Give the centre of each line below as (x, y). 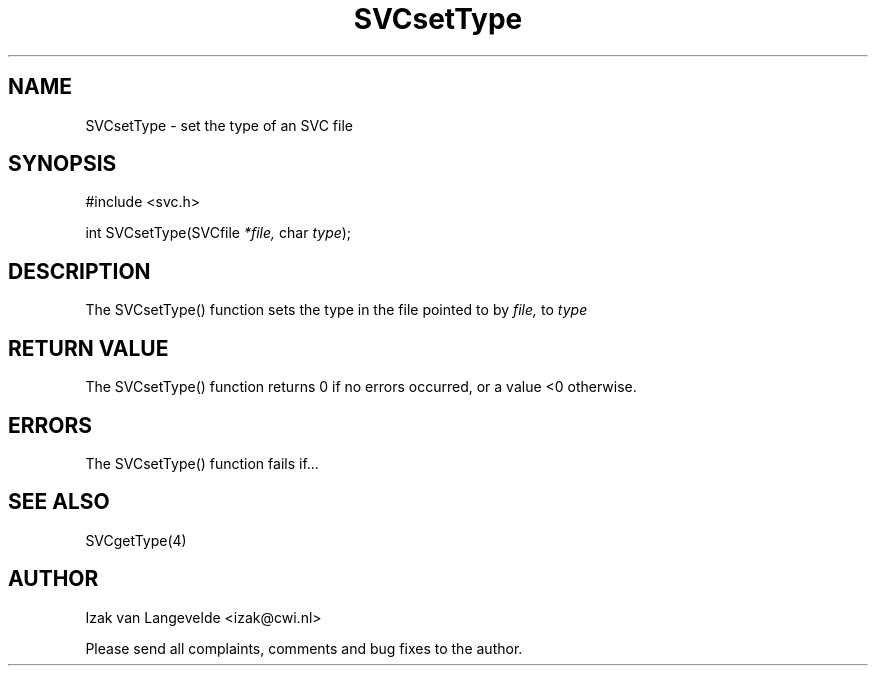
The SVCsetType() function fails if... (202, 463)
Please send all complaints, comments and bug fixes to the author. (304, 648)
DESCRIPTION (79, 271)
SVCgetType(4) (136, 540)
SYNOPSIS (62, 164)
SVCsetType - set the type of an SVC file (219, 125)
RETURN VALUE (88, 348)
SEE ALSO (59, 502)
